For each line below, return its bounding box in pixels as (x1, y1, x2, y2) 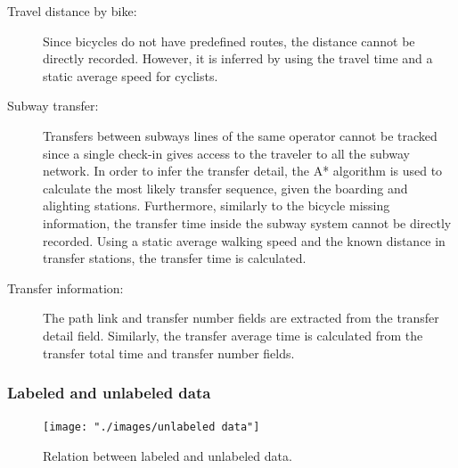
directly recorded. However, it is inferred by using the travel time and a (43, 49, 433, 68)
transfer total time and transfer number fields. (43, 343, 295, 362)
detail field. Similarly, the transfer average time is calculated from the (43, 325, 423, 344)
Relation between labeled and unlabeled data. (43, 446, 292, 464)
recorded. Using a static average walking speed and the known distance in (43, 231, 446, 250)
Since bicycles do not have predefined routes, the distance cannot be (43, 31, 415, 50)
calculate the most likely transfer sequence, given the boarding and (43, 178, 408, 197)
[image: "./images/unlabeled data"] (43, 421, 260, 434)
